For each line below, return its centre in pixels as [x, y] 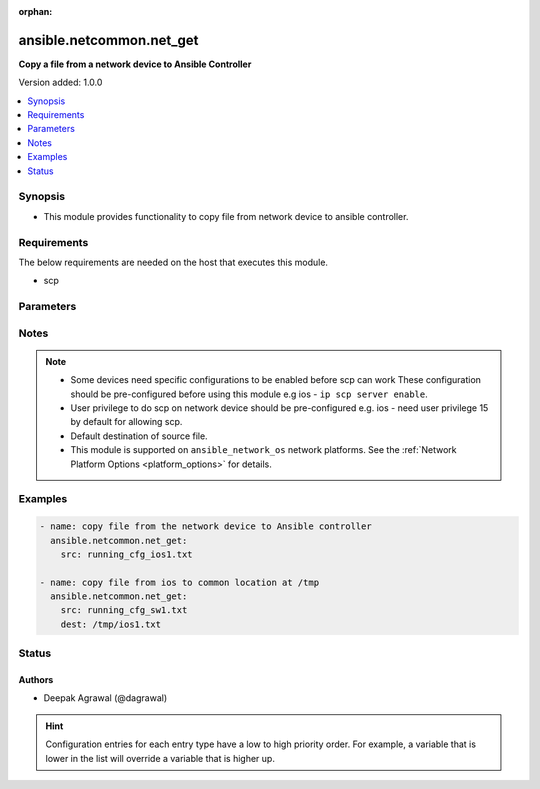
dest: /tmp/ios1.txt [111, 624]
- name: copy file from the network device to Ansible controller [205, 526]
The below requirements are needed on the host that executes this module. [173, 262]
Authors [36, 679]
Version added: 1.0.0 [60, 82]
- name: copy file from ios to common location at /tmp [179, 582]
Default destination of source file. [139, 436]
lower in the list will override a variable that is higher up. [160, 758]
